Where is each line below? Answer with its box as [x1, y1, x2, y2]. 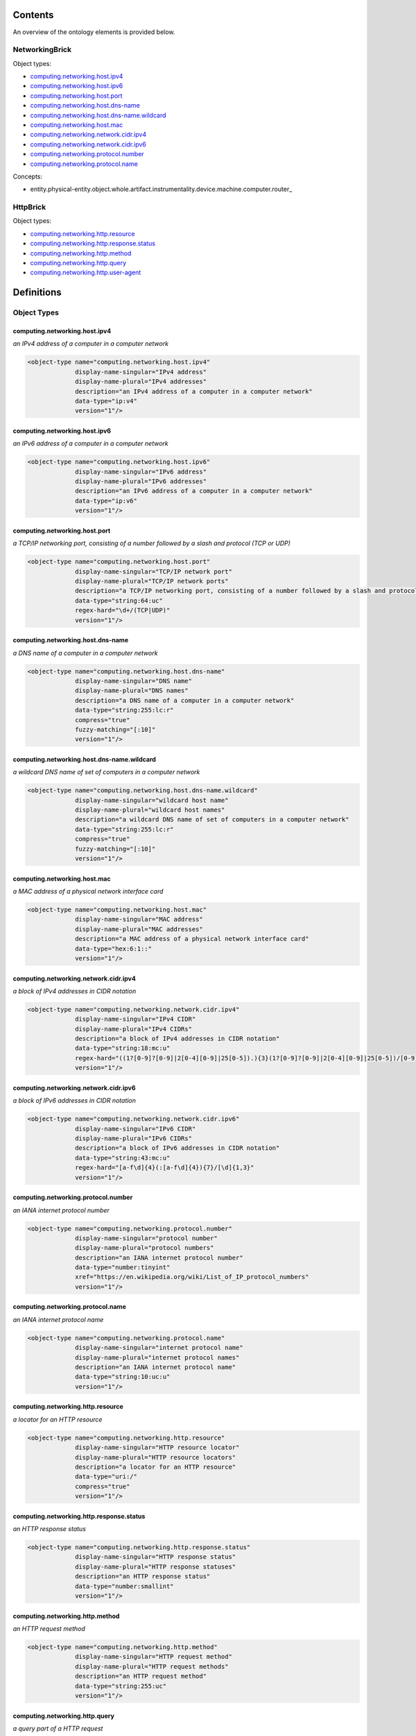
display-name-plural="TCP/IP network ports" [75, 577, 229, 585]
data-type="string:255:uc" [75, 1682, 166, 1690]
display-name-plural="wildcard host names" [75, 806, 225, 814]
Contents [12, 9, 54, 21]
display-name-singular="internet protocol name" [75, 1344, 243, 1352]
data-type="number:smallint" [75, 1582, 174, 1590]
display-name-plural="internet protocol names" [75, 1353, 240, 1361]
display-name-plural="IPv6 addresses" [75, 478, 207, 485]
